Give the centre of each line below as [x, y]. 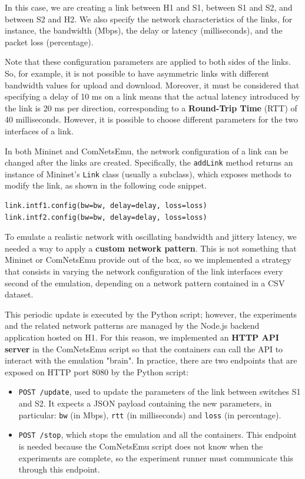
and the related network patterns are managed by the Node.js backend [132, 326]
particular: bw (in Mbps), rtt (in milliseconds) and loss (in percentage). [150, 414]
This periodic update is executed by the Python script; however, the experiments [151, 314]
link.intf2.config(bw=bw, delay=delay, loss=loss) [106, 217]
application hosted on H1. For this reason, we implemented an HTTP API [142, 337]
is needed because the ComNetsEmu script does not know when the [141, 446]
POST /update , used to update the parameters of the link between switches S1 [160, 392]
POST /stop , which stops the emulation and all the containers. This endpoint [158, 435]
